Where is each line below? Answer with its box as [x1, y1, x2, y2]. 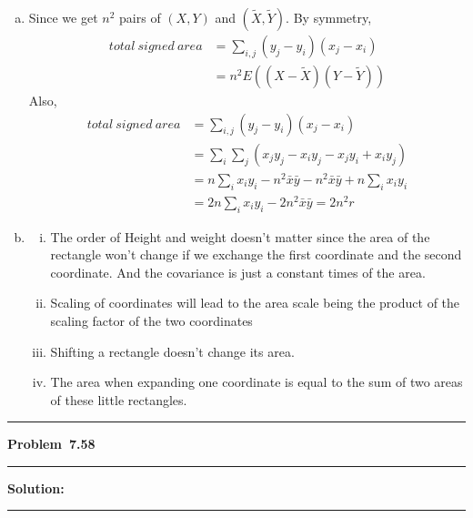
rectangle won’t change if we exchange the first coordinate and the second [50, 245, 462, 264]
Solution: [7, 478, 65, 497]
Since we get [28, 8, 98, 26]
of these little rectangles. [50, 390, 187, 409]
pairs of [119, 8, 161, 26]
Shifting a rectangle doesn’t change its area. [50, 341, 295, 361]
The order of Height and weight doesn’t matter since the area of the [50, 227, 430, 246]
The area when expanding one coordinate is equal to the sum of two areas [50, 372, 463, 391]
